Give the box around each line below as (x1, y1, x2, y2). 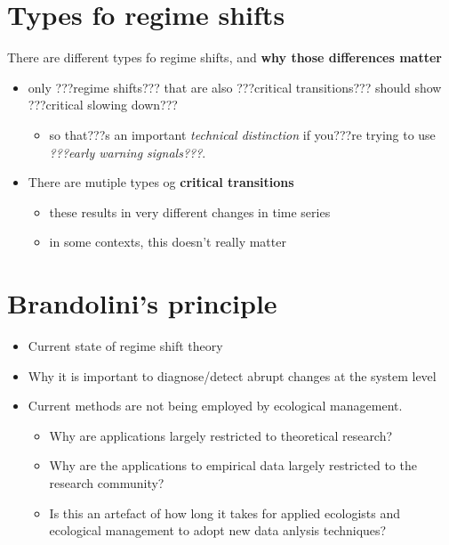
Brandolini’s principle (7, 285, 277, 321)
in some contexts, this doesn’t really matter (49, 232, 286, 251)
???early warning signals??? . (49, 142, 206, 161)
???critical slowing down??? (28, 95, 178, 114)
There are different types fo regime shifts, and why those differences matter (7, 48, 442, 67)
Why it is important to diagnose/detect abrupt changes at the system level (28, 366, 437, 385)
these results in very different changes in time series (49, 202, 331, 221)
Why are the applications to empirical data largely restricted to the (49, 456, 417, 475)
